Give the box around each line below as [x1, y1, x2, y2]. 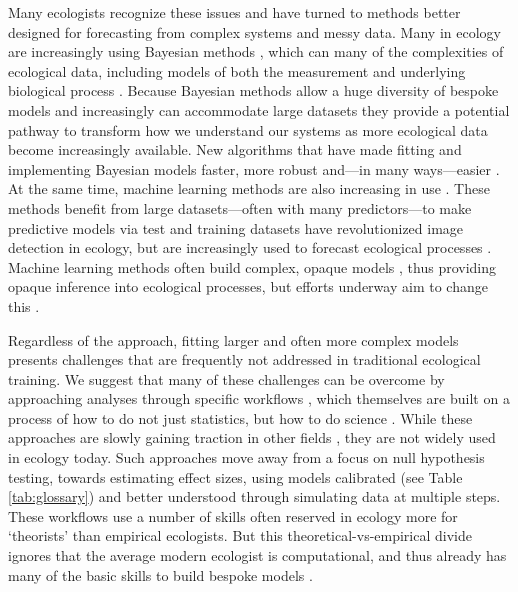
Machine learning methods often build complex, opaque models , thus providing [8, 256, 497, 277]
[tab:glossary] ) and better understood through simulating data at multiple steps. [8, 486, 501, 507]
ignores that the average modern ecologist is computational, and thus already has [8, 545, 507, 566]
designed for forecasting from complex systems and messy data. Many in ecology [8, 21, 501, 42]
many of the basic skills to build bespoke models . [8, 564, 313, 585]
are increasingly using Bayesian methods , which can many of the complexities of [8, 41, 504, 62]
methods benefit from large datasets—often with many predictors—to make [8, 197, 472, 218]
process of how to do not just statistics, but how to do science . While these [8, 407, 473, 428]
